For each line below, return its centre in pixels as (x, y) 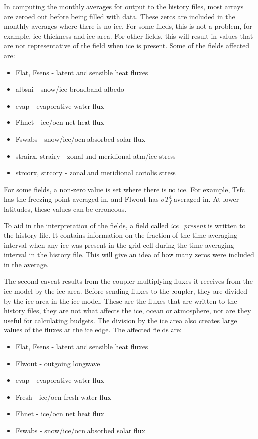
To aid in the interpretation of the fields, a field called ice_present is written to (125, 225)
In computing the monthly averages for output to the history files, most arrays (124, 6)
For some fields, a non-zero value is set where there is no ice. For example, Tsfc (124, 189)
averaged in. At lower (206, 199)
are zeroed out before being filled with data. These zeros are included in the (120, 16)
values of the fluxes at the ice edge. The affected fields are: (93, 330)
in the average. (26, 264)
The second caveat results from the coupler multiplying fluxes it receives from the (128, 281)
